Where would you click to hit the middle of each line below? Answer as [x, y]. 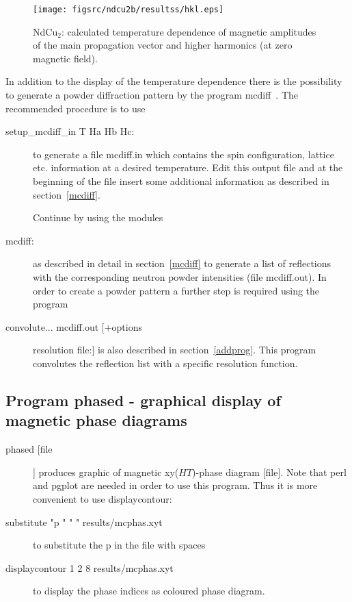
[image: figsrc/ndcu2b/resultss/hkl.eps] [128, 10]
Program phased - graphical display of [143, 400]
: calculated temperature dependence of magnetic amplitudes [189, 31]
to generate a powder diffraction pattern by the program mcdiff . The [152, 95]
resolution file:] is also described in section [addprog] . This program [175, 350]
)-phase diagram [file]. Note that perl [269, 472]
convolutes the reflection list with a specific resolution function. [165, 363]
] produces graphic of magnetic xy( [106, 472]
